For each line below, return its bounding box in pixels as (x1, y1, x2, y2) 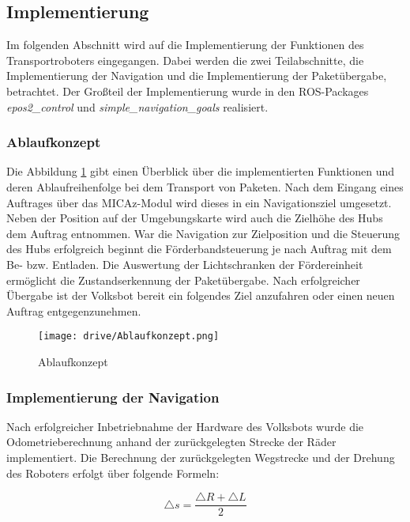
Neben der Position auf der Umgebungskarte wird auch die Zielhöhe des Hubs (6, 210, 383, 226)
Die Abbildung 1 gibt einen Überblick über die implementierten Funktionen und (6, 163, 394, 180)
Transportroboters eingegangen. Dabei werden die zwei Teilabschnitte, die (6, 51, 364, 68)
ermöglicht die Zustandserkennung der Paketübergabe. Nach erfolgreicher (6, 271, 360, 288)
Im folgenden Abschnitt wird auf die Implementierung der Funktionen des (6, 36, 364, 53)
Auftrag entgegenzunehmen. (6, 302, 141, 319)
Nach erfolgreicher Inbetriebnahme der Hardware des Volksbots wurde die (6, 418, 364, 434)
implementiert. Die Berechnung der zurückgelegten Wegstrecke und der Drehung (6, 448, 395, 465)
